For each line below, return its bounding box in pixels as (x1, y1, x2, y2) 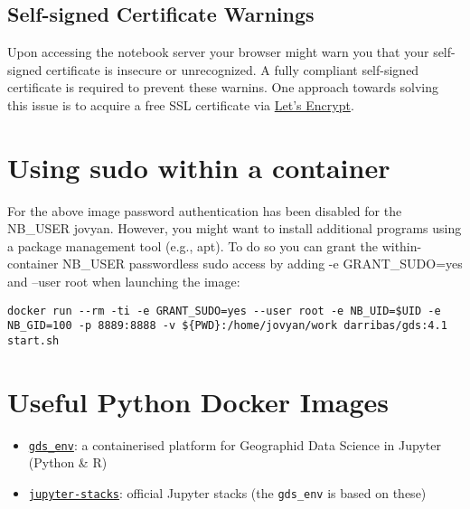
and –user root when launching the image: (7, 272, 240, 291)
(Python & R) (28, 453, 108, 472)
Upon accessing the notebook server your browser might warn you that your (7, 42, 429, 61)
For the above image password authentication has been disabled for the (7, 201, 402, 220)
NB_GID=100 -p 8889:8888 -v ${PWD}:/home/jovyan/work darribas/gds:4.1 (7, 319, 447, 333)
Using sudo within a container (7, 148, 390, 185)
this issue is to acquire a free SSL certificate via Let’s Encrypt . (7, 95, 354, 114)
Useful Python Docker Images (7, 382, 389, 419)
